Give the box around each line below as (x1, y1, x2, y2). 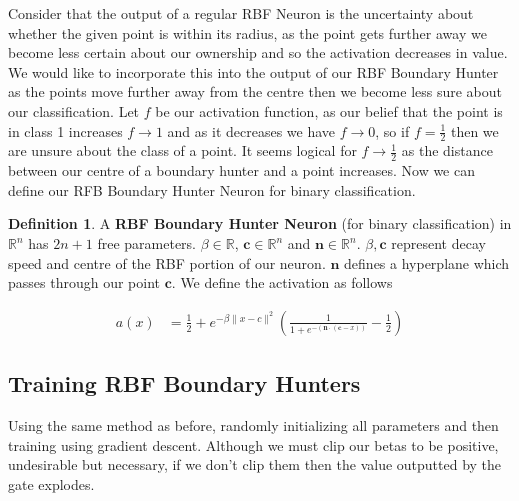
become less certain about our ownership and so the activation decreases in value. (8, 42, 508, 63)
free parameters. (97, 233, 197, 253)
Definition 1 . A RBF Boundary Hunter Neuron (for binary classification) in (8, 213, 512, 234)
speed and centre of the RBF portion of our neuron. (8, 252, 326, 273)
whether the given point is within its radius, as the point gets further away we (8, 22, 487, 43)
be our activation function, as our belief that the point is (155, 100, 503, 121)
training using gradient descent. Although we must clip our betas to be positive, (8, 434, 499, 455)
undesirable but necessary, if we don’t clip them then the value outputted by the (8, 454, 502, 475)
